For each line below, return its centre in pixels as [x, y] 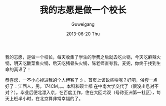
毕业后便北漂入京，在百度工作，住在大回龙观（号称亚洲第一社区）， [88, 92]
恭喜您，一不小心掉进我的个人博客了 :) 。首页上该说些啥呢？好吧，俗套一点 [82, 80]
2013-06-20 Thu [83, 34]
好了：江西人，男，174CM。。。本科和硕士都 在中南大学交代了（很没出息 [78, 86]
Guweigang [83, 24]
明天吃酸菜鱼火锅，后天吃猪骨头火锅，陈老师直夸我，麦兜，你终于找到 [85, 63]
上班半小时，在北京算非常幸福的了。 [46, 98]
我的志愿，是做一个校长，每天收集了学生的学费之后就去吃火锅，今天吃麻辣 [81, 57]
